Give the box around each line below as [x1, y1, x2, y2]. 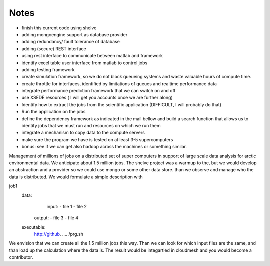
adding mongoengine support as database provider [21, 31, 128, 37]
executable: [21, 224, 46, 230]
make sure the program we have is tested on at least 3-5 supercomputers [21, 136, 173, 142]
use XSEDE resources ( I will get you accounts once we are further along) [21, 95, 173, 101]
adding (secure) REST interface [21, 45, 87, 52]
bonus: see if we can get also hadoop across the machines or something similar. [21, 144, 187, 150]
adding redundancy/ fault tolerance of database [21, 39, 120, 45]
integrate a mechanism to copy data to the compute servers [21, 130, 145, 136]
